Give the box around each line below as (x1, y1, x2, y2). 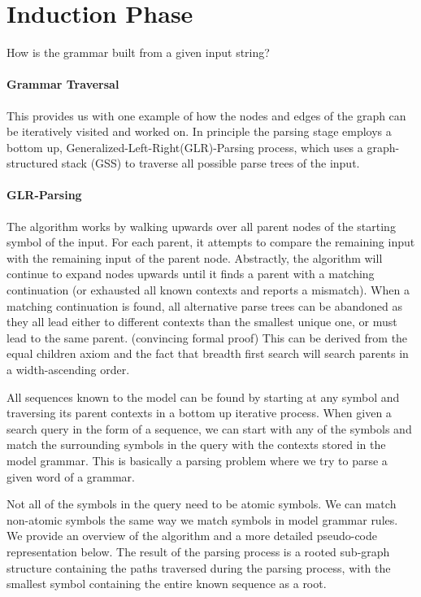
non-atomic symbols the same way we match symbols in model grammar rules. (7, 511, 398, 528)
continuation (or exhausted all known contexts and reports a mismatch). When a (7, 281, 410, 298)
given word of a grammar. (7, 468, 136, 485)
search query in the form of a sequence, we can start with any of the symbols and (7, 420, 412, 437)
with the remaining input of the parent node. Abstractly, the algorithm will (7, 249, 383, 266)
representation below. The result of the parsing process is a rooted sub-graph (7, 543, 390, 560)
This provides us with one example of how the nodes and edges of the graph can (7, 107, 406, 124)
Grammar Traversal (7, 76, 119, 93)
